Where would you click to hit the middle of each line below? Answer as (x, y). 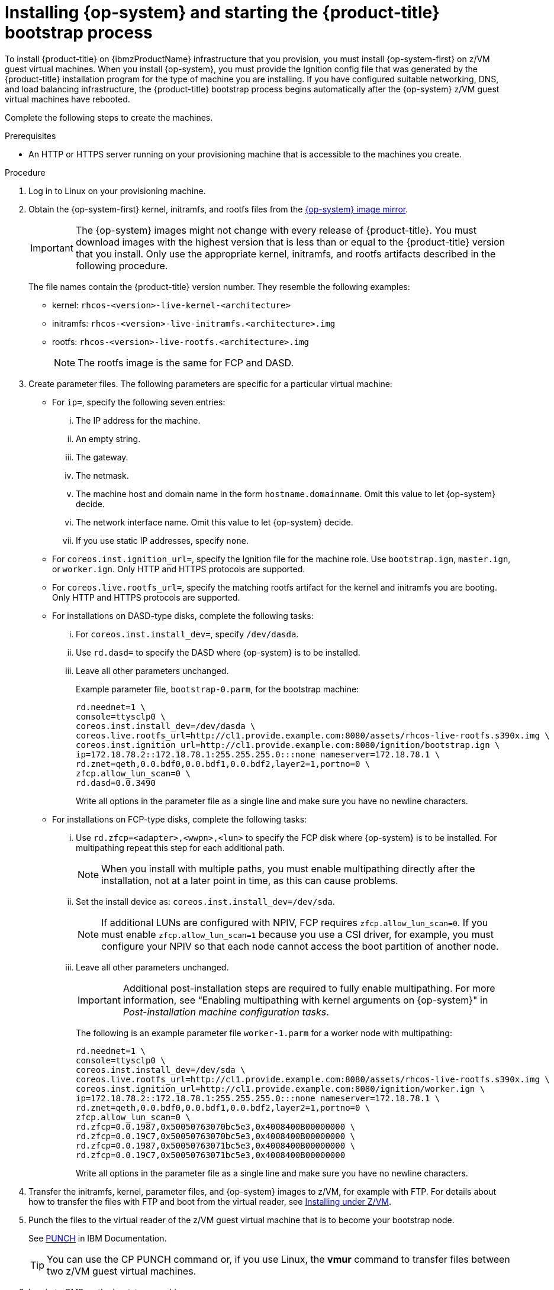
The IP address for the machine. (138, 420)
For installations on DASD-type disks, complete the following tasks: (183, 615)
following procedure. (122, 265)
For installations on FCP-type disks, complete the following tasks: (180, 819)
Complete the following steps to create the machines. (109, 117)
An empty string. (108, 438)
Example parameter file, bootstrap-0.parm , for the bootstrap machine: (218, 689)
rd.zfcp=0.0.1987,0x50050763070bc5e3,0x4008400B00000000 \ (216, 1126)
